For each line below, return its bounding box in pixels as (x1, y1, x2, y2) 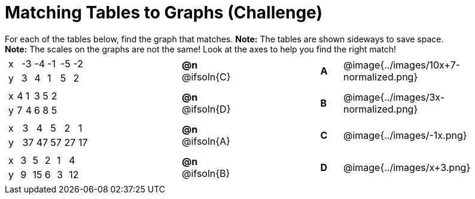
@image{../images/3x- (343, 91, 445, 103)
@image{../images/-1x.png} (343, 129, 467, 141)
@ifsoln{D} (182, 102, 231, 115)
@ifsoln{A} (182, 135, 230, 147)
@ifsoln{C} (182, 70, 231, 83)
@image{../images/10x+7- (343, 58, 461, 71)
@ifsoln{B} (182, 167, 230, 179)
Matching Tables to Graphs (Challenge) (5, 2, 322, 23)
